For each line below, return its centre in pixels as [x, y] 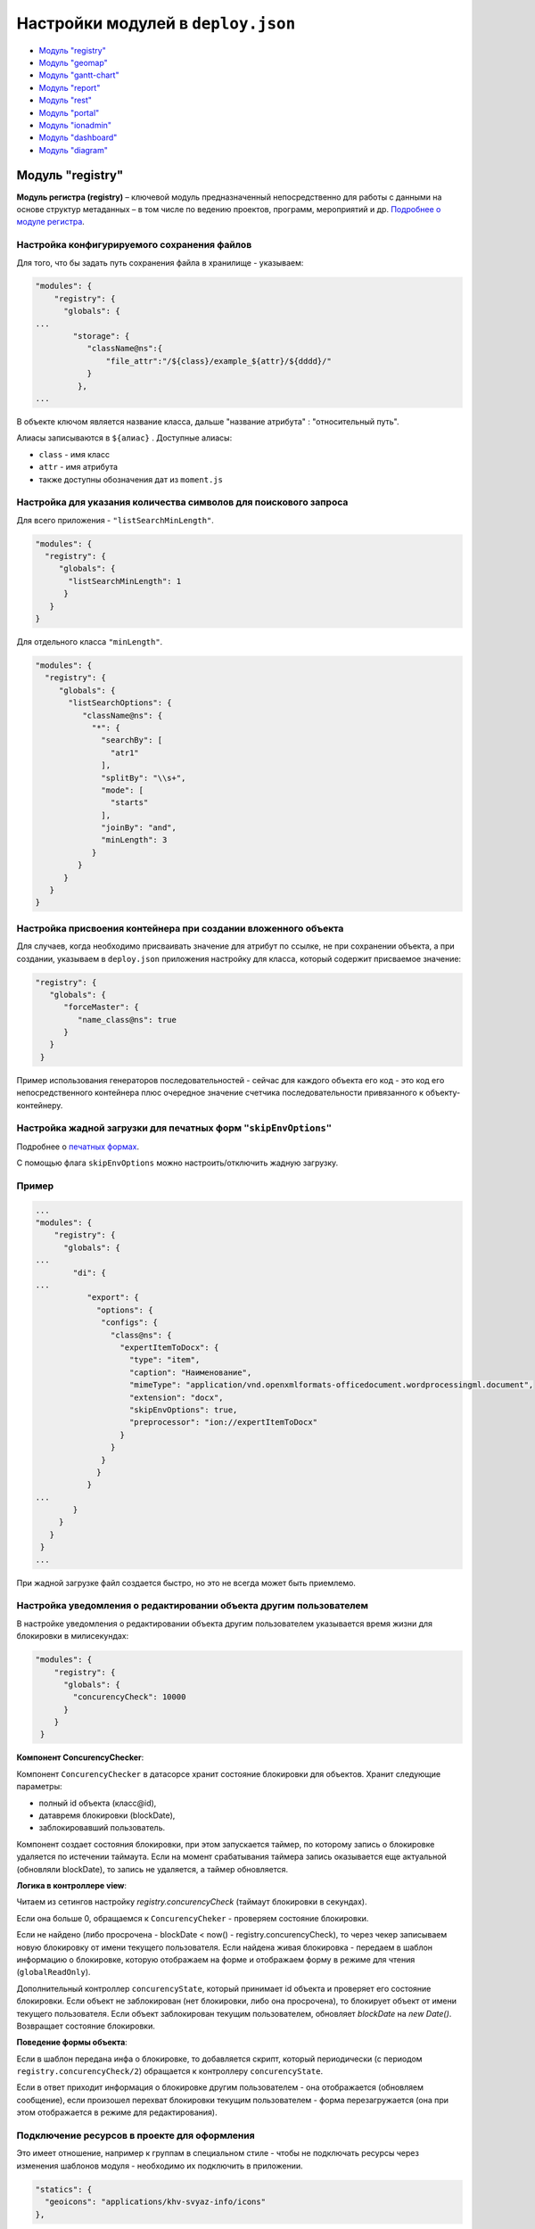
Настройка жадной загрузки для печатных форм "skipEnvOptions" [174, 1128]
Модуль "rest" [66, 100]
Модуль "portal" [69, 112]
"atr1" [125, 753]
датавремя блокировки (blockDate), [107, 1815]
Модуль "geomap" [74, 62]
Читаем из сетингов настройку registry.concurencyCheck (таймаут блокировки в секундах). [192, 1902]
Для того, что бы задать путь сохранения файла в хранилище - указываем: [160, 262]
